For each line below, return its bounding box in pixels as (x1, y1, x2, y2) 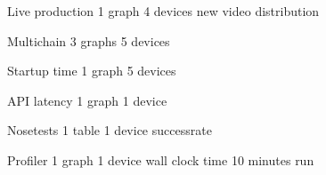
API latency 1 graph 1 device (7, 91, 167, 109)
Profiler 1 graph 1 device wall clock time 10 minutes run (7, 150, 314, 169)
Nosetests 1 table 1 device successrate (7, 121, 212, 139)
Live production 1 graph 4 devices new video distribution (7, 2, 320, 20)
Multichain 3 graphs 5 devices (7, 31, 170, 50)
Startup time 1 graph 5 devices (7, 61, 176, 80)
